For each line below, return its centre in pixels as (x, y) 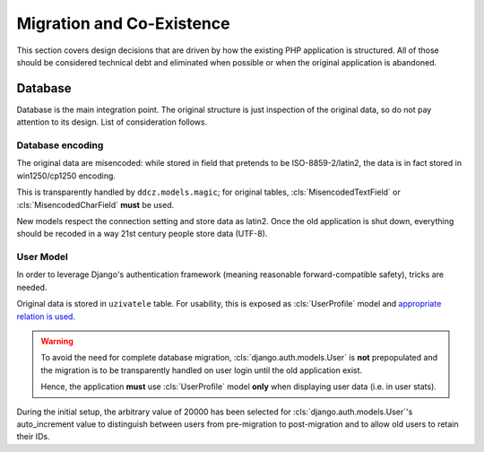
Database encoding (60, 145)
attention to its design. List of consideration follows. (112, 122)
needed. (32, 287)
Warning (57, 342)
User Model (43, 257)
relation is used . (46, 316)
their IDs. (33, 437)
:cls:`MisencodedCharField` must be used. (95, 204)
